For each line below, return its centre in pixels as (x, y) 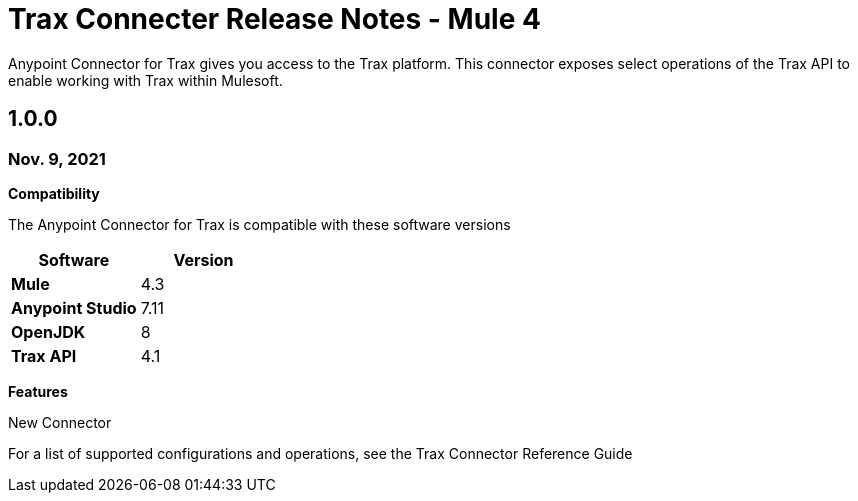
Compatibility (54, 193)
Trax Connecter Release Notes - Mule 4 (274, 19)
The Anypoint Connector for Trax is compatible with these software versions (259, 224)
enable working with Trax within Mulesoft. (145, 80)
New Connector (60, 422)
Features (38, 391)
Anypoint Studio (74, 307)
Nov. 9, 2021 (57, 158)
